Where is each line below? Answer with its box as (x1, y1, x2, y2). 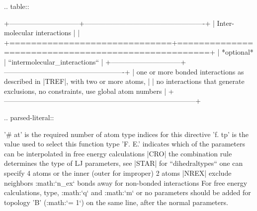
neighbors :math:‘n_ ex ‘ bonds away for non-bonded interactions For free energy (4, 177, 248, 188)
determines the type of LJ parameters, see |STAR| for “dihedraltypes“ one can (4, 158, 243, 168)
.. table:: (4, 1, 29, 11)
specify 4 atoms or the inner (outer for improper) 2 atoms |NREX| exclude (4, 167, 232, 178)
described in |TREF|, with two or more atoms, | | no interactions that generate (4, 76, 245, 86)
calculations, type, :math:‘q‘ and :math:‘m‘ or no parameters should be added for (4, 187, 251, 198)
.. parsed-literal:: (4, 112, 54, 122)
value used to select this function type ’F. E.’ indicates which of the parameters (4, 139, 246, 149)
